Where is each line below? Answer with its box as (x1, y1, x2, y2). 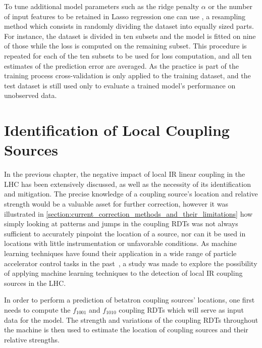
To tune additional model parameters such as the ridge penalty (4, 1, 199, 11)
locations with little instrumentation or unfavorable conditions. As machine (4, 238, 237, 248)
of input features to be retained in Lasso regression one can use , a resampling (4, 11, 246, 21)
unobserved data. (4, 90, 57, 101)
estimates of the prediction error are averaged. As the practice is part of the (4, 60, 239, 71)
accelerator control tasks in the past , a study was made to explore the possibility (4, 258, 257, 268)
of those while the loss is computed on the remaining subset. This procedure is (4, 40, 247, 51)
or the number (208, 1, 253, 11)
